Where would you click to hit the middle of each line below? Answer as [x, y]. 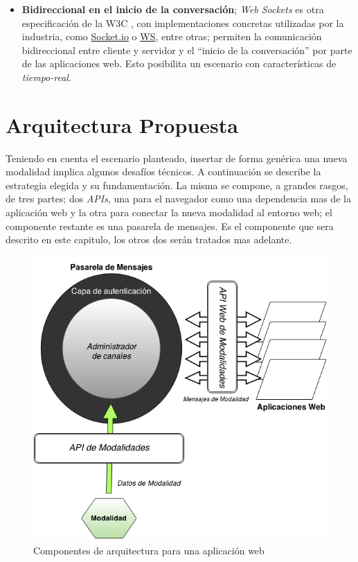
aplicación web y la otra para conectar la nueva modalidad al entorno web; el [169, 212]
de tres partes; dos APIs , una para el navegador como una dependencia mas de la [178, 199]
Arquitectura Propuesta [122, 124]
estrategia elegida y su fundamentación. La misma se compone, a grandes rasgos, [177, 185]
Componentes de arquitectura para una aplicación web [149, 550]
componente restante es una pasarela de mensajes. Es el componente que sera [170, 226]
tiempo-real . [46, 77]
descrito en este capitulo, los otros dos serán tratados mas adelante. [149, 239]
